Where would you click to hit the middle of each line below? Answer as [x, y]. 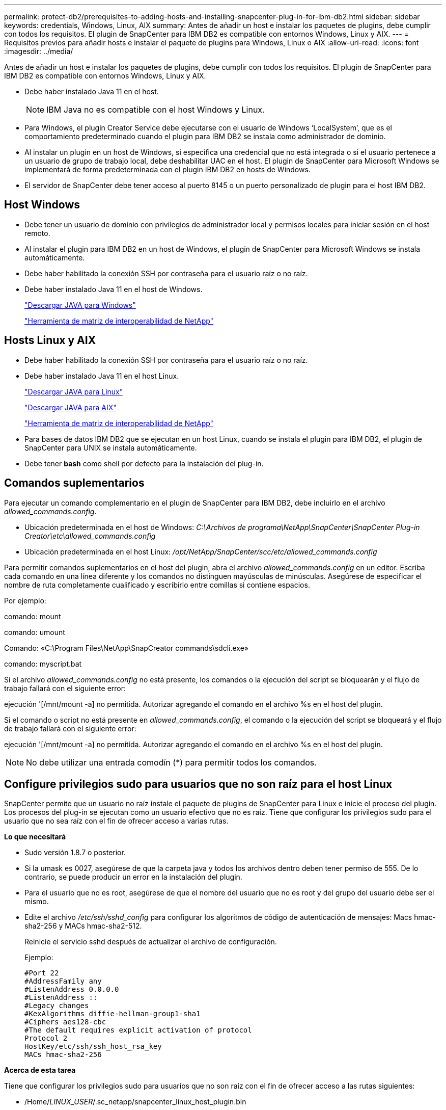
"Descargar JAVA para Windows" [80, 305]
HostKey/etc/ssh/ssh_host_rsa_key [93, 1047]
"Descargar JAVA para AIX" [71, 407]
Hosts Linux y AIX [50, 340]
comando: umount [35, 632]
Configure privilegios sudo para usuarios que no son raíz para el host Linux [198, 784]
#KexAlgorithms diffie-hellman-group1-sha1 [113, 1014]
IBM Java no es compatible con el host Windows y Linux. [156, 110]
